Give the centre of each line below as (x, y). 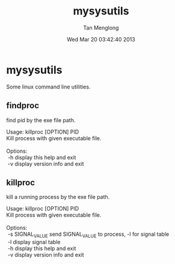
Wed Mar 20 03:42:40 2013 (101, 39)
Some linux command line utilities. (48, 87)
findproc (23, 106)
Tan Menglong (101, 28)
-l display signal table (34, 242)
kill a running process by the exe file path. (58, 197)
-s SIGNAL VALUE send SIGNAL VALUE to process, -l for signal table (88, 235)
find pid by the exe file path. (41, 120)
